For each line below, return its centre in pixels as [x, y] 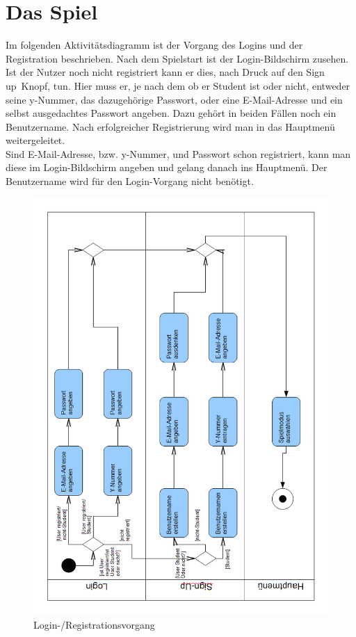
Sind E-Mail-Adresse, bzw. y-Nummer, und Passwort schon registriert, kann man [178, 153]
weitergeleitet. [35, 140]
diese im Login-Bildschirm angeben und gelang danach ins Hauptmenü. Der [167, 167]
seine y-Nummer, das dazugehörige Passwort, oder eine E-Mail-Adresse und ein [174, 99]
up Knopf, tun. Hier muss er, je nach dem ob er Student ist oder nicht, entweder [178, 85]
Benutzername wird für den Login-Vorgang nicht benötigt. [130, 181]
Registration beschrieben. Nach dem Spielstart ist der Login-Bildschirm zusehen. [177, 58]
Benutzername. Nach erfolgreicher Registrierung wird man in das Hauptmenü [170, 126]
